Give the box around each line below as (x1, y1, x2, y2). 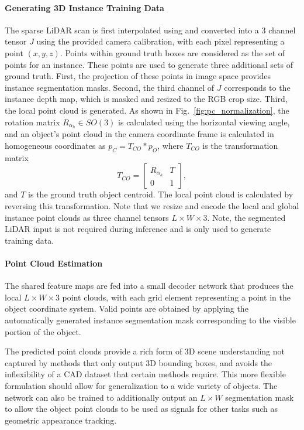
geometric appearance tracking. (5, 414, 117, 426)
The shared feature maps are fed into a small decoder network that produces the (5, 279, 293, 292)
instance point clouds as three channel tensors (5, 211, 169, 223)
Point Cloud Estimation (5, 257, 103, 269)
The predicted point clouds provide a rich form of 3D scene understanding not (5, 345, 285, 357)
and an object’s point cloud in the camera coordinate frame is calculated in (5, 128, 274, 140)
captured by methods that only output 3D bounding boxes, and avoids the (5, 356, 272, 368)
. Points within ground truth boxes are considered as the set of (60, 46, 285, 59)
